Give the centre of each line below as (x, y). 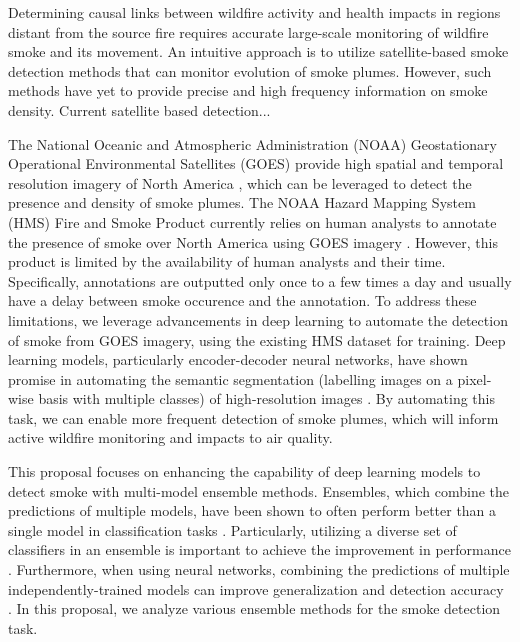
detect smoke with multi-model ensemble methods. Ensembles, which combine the (259, 490)
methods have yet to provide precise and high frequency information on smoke (248, 90)
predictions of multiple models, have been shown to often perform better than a (252, 510)
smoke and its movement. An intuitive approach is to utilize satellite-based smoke (258, 51)
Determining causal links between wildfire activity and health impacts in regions (254, 12)
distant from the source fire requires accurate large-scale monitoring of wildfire (248, 31)
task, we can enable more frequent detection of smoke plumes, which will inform (253, 417)
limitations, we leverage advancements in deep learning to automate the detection (258, 319)
